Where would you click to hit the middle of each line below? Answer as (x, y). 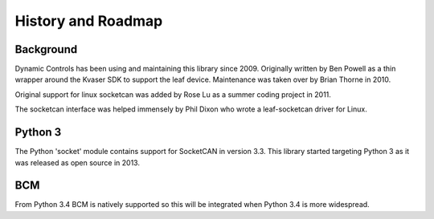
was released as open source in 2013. (78, 162)
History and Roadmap (89, 21)
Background (46, 49)
